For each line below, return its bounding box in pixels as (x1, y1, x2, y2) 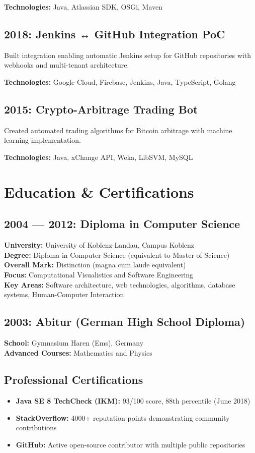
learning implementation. (4, 135, 81, 145)
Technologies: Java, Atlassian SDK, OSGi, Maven (4, 2, 163, 12)
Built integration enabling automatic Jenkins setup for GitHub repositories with (4, 49, 251, 60)
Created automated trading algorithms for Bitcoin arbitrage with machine (4, 125, 232, 135)
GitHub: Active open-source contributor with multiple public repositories (16, 439, 245, 450)
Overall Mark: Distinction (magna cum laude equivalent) (4, 259, 186, 270)
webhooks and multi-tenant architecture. (4, 60, 129, 70)
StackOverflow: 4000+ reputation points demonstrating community (16, 412, 230, 423)
